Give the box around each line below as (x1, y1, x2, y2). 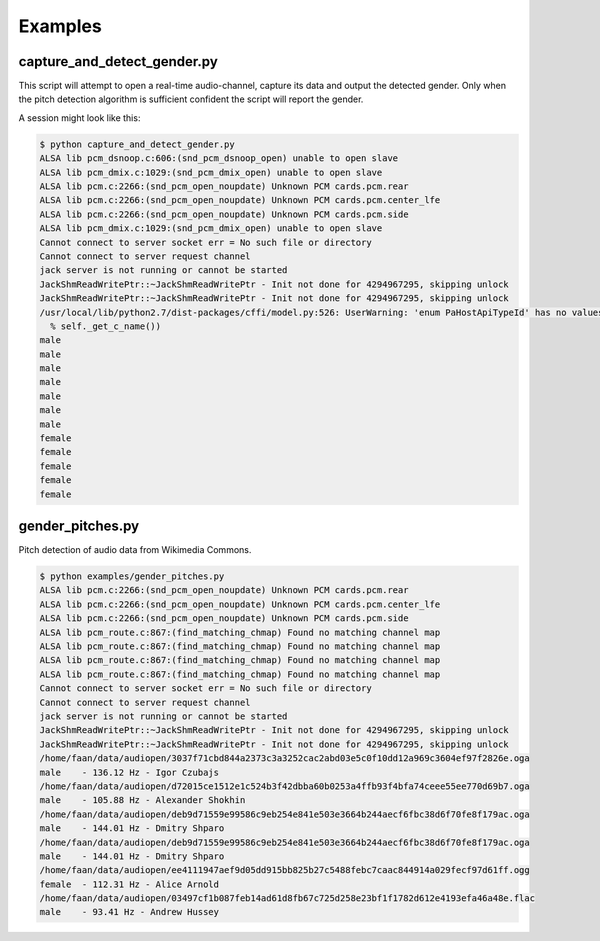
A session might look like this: (18, 111, 141, 124)
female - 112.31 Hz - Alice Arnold (39, 878, 220, 890)
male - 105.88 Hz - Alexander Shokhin (39, 795, 246, 806)
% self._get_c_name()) (50, 320, 162, 332)
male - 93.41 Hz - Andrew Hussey (39, 906, 220, 918)
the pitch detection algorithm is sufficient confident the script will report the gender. (18, 93, 364, 105)
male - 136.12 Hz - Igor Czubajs (39, 766, 220, 778)
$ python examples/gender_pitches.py (39, 571, 225, 582)
